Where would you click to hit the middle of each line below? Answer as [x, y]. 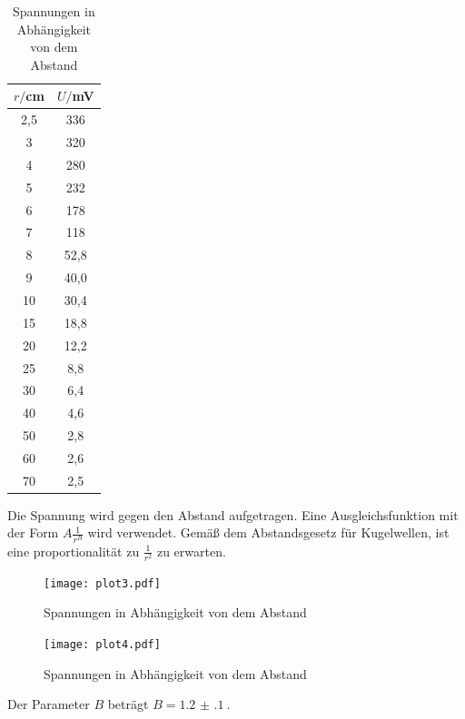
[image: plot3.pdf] [102, 583]
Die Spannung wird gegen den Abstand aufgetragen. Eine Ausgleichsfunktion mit [233, 514]
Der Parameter [49, 704]
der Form [33, 532]
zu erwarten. [191, 551]
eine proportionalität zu [74, 551]
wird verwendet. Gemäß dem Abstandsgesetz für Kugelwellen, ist [268, 532]
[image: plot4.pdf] [102, 644]
